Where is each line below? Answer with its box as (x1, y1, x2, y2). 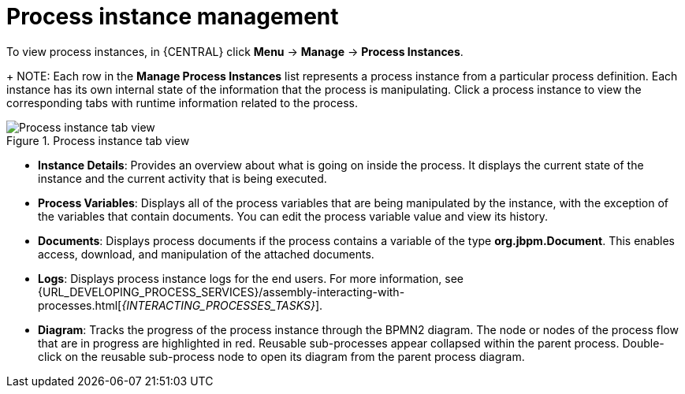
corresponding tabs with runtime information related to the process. (6, 95, 358, 110)
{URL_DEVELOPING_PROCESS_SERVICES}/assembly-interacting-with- (38, 284, 405, 299)
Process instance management (6, 3, 339, 30)
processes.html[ (38, 298, 122, 312)
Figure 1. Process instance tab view (6, 133, 190, 147)
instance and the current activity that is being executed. (38, 171, 327, 185)
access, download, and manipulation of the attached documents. (38, 247, 374, 261)
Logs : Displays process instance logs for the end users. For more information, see (38, 271, 463, 285)
